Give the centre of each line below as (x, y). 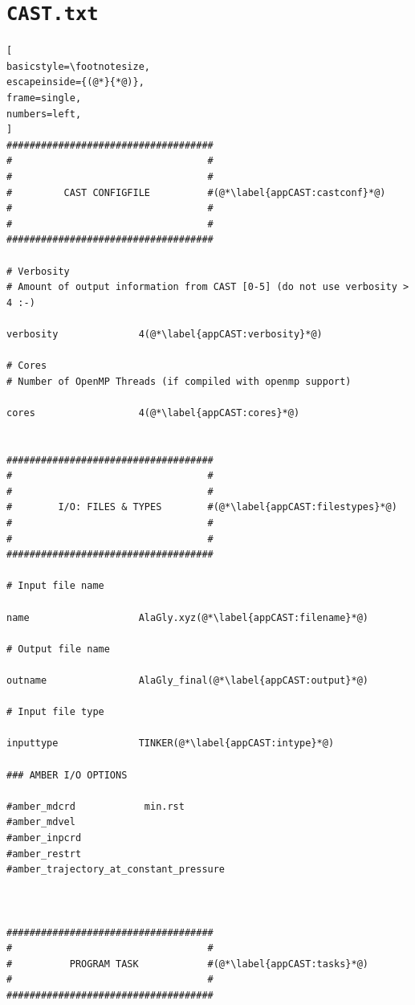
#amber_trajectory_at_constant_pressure (116, 870)
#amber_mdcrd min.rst (96, 806)
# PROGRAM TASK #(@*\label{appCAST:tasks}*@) (188, 964)
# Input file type (55, 712)
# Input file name (55, 586)
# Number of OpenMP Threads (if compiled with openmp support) (179, 381)
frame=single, (44, 98)
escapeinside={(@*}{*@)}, (75, 82)
